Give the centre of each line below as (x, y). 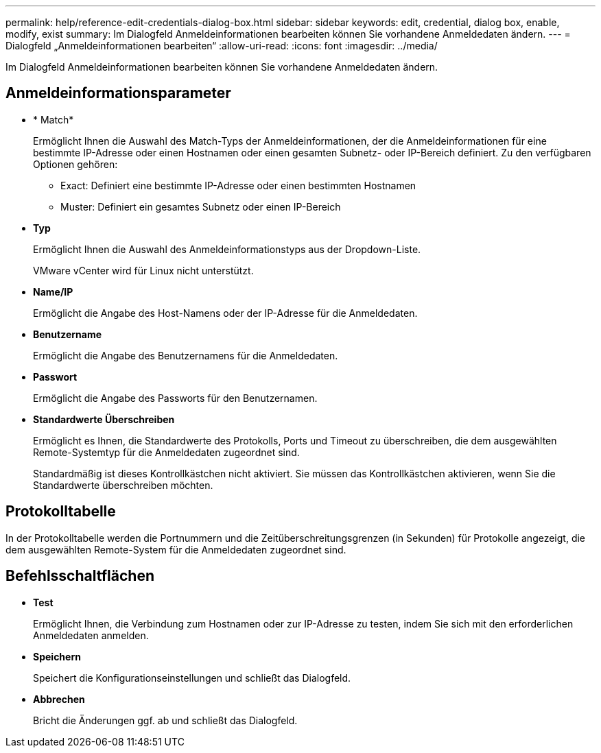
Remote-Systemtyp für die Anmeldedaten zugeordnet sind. (166, 452)
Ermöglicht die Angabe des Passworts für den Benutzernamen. (175, 398)
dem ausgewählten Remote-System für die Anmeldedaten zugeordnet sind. (176, 549)
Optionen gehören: (75, 164)
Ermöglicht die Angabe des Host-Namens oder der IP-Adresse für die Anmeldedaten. (225, 313)
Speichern (57, 656)
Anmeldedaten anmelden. (91, 635)
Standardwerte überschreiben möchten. (123, 485)
